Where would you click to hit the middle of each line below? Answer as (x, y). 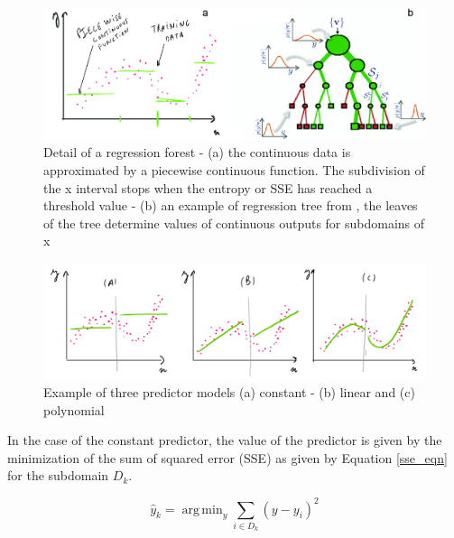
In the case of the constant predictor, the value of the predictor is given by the (225, 440)
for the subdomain (58, 475)
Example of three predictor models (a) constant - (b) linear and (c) (229, 392)
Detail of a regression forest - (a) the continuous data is (197, 152)
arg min (202, 510)
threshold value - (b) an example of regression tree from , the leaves (231, 205)
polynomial (74, 409)
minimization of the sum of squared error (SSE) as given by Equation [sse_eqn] (227, 457)
